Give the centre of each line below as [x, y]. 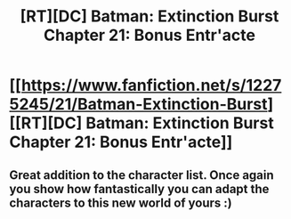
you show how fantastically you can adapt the [139, 189]
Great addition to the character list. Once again [141, 175]
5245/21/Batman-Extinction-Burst [139, 105]
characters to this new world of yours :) [121, 203]
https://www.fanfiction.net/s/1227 [151, 85]
